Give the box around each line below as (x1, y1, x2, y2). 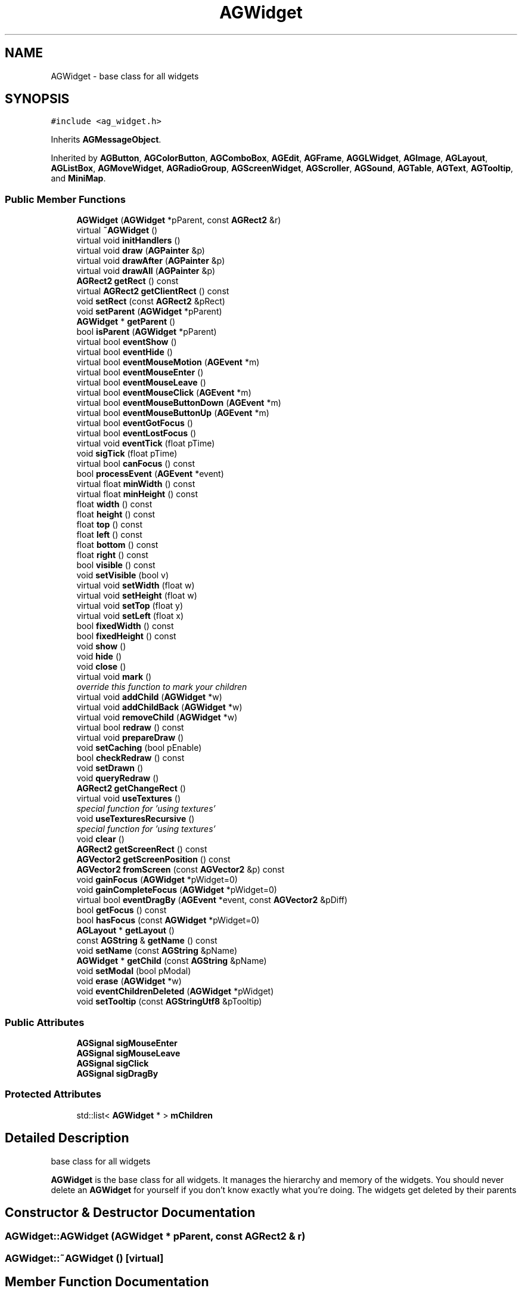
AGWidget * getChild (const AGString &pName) (76, 956, 267, 966)
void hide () (76, 651, 122, 662)
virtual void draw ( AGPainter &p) (76, 245, 205, 256)
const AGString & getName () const (76, 935, 218, 946)
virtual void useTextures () (76, 793, 181, 804)
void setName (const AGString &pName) (76, 945, 238, 956)
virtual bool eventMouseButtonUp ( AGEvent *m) (76, 408, 269, 418)
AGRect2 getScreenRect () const (76, 844, 207, 855)
